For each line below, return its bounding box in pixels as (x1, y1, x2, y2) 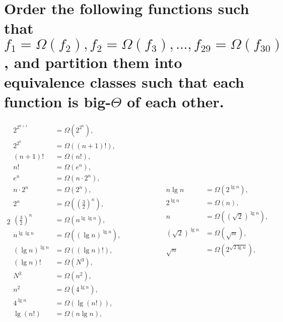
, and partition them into (4, 51, 182, 72)
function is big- (4, 91, 111, 111)
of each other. (127, 91, 224, 111)
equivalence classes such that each (4, 71, 244, 92)
